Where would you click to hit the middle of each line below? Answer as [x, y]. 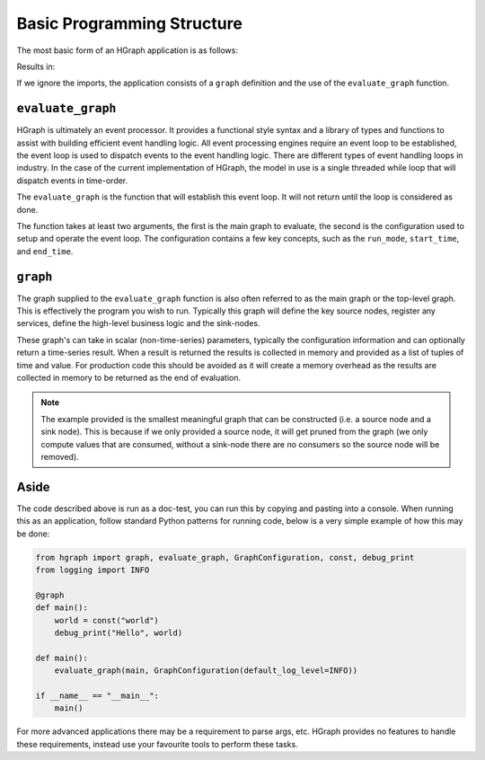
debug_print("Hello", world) [119, 632]
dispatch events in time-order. [72, 181]
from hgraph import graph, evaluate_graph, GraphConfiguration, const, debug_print [225, 557]
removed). [60, 456]
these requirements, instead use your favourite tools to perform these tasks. [157, 744]
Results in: [36, 66]
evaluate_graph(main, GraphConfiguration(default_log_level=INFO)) [206, 671]
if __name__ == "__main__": [97, 695]
